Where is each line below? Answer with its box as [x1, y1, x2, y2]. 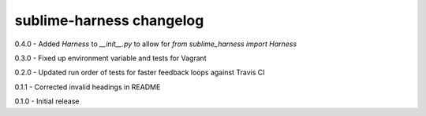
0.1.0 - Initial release [14, 96, 80, 106]
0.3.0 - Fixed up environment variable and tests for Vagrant [14, 53, 207, 63]
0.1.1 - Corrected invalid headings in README [14, 82, 161, 92]
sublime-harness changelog [14, 12, 204, 29]
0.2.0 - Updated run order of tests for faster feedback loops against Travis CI [14, 67, 265, 78]
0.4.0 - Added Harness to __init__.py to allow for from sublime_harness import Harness [14, 39, 297, 49]
